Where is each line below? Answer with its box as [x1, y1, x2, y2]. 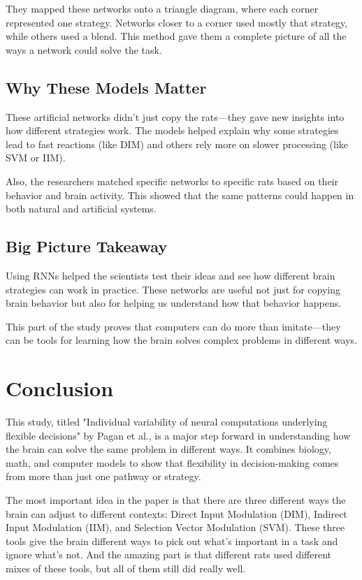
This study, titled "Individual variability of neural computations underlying [6, 414, 328, 429]
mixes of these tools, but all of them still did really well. [6, 560, 246, 575]
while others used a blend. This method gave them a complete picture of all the [6, 29, 347, 43]
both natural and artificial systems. [6, 201, 157, 216]
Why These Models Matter [6, 76, 207, 98]
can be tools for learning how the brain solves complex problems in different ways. [6, 333, 358, 347]
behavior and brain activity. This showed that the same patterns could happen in [6, 187, 354, 202]
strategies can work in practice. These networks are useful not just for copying [6, 282, 340, 296]
